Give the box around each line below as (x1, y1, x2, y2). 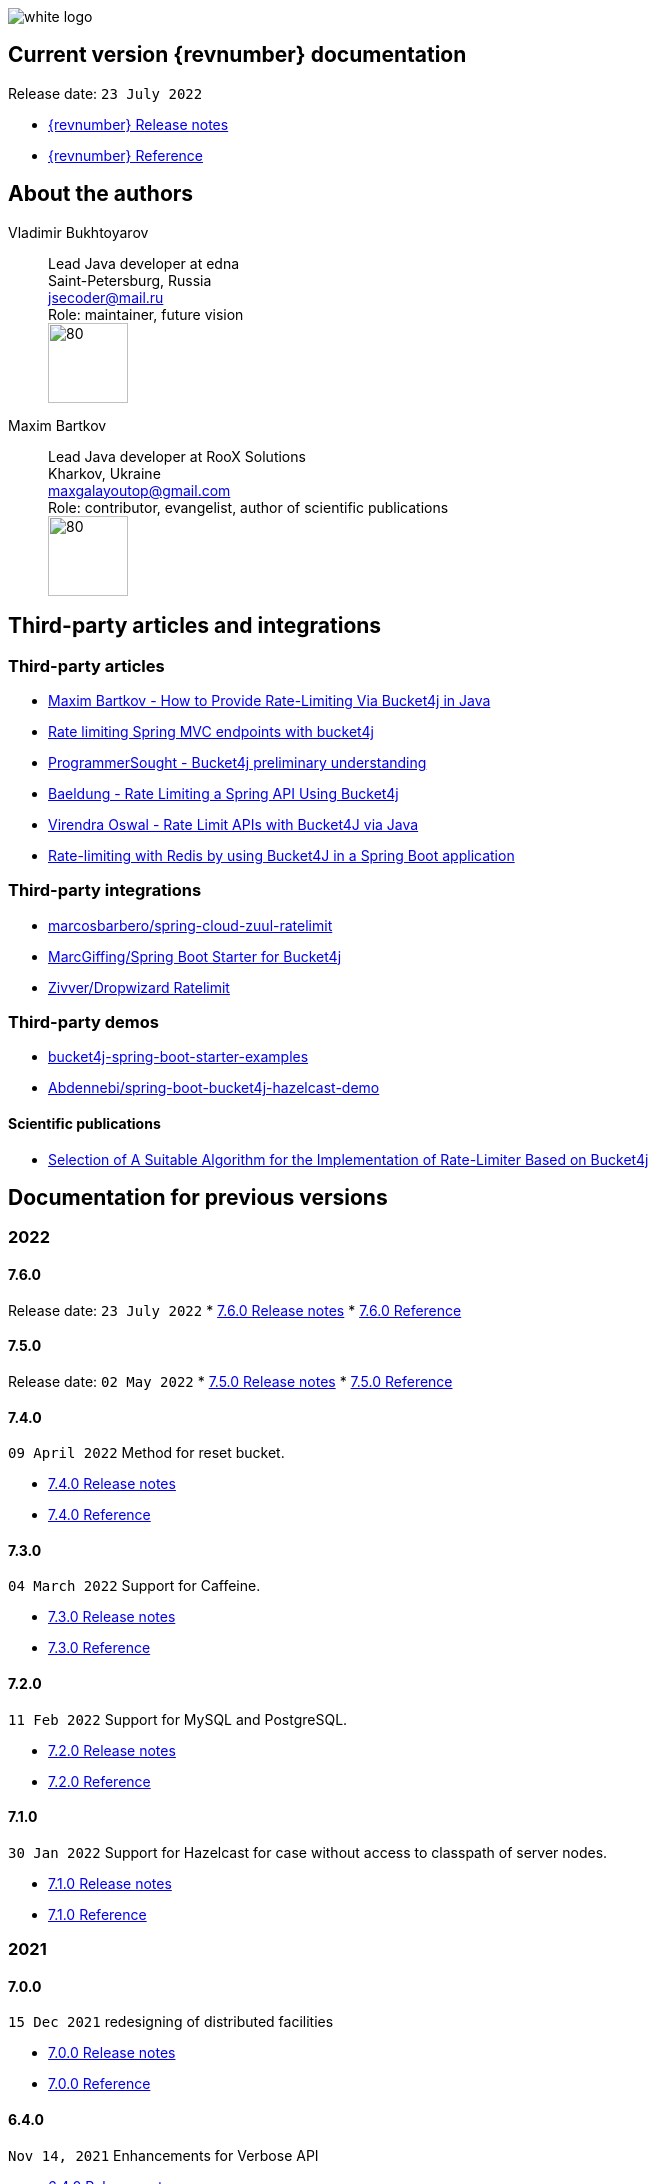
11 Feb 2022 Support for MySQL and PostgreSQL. (8, 1710, 348, 1728)
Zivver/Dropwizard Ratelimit (48, 978, 230, 996)
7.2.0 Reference (48, 1772, 151, 1790)
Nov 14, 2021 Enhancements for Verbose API (8, 2146, 319, 2164)
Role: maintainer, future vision (48, 305, 244, 323)
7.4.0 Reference (48, 1506, 151, 1524)
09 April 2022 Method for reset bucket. (8, 1444, 285, 1462)
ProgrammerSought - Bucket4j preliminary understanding (48, 753, 427, 771)
